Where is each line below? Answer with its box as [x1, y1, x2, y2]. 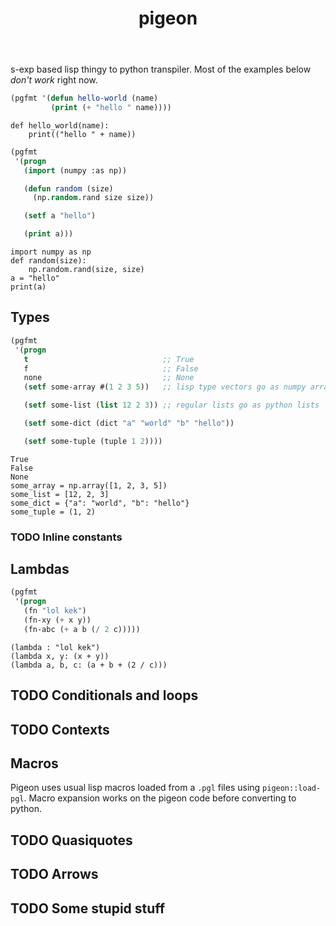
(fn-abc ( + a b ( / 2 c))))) [23, 624, 141, 634]
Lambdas [10, 561, 70, 578]
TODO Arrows [10, 866, 99, 883]
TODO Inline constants [10, 530, 123, 544]
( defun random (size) [23, 183, 114, 194]
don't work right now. [10, 74, 98, 86]
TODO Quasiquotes [10, 832, 133, 849]
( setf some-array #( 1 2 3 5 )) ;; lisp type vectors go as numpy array [23, 382, 333, 392]
